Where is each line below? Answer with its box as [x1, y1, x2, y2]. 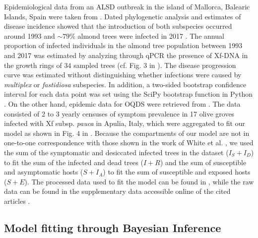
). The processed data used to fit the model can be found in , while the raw [24, 176, 254, 186]
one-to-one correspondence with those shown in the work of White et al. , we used [4, 137, 254, 148]
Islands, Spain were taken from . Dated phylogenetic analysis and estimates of [4, 11, 241, 21]
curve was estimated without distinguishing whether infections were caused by [4, 69, 242, 80]
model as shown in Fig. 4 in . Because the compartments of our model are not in [4, 127, 250, 138]
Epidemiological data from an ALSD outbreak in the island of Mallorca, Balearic [4, 1, 250, 11]
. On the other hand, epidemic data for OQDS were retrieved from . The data [4, 98, 241, 109]
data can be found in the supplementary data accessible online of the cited [4, 186, 231, 196]
